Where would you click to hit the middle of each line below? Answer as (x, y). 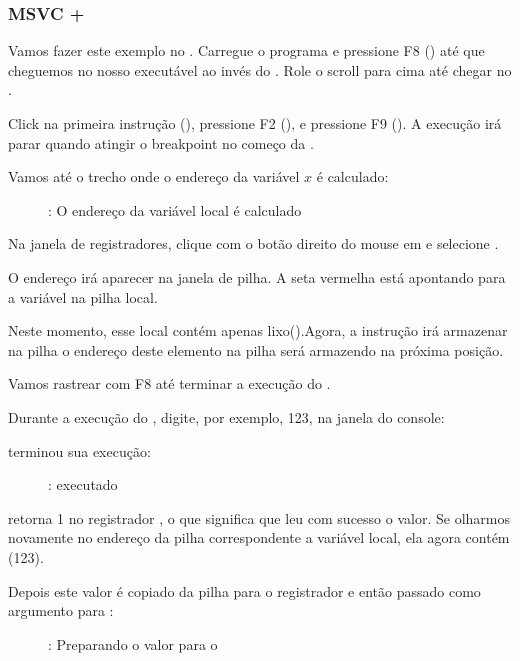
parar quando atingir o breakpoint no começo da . (161, 142)
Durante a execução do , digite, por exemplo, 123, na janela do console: (226, 416)
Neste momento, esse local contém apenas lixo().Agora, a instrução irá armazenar (258, 330)
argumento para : (61, 610)
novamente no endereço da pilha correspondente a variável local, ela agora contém (259, 537)
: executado (83, 484)
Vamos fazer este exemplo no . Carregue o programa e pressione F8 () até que (246, 50)
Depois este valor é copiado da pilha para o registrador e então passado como (244, 590)
